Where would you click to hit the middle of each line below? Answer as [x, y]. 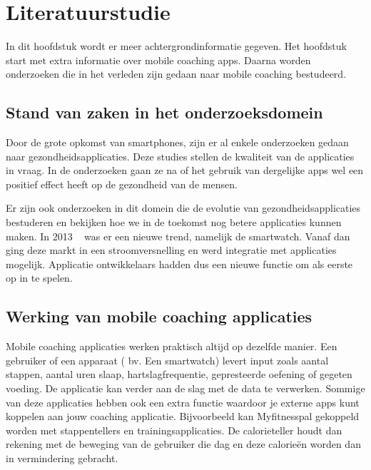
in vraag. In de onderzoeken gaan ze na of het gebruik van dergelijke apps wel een [185, 170]
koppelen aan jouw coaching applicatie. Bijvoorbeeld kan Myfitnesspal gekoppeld [183, 416]
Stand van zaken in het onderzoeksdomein [164, 112]
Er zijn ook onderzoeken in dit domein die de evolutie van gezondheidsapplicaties [183, 208]
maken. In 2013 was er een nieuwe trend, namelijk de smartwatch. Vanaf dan [178, 236]
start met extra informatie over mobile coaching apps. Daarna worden [158, 60]
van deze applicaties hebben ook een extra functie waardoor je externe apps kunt [183, 402]
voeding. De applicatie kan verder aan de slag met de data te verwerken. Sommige [185, 388]
